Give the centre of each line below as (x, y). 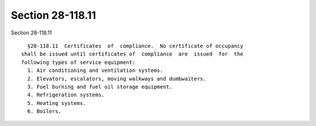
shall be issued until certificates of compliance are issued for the (132, 54)
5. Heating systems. (57, 103)
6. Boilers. (44, 111)
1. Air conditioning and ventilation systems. (95, 71)
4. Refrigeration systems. (66, 95)
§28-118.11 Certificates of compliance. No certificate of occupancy (135, 46)
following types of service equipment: (78, 62)
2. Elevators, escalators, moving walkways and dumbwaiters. (117, 78)
